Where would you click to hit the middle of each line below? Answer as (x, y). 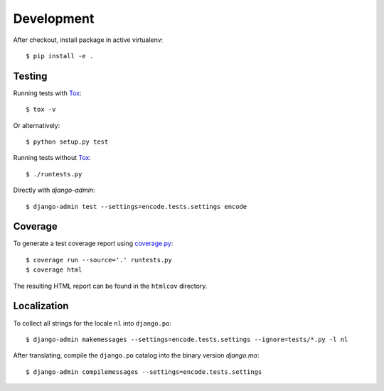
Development (54, 18)
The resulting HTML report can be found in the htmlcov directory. (110, 286)
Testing (30, 76)
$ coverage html (54, 270)
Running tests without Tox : (52, 158)
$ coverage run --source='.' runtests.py (99, 260)
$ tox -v (41, 109)
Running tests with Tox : (47, 93)
